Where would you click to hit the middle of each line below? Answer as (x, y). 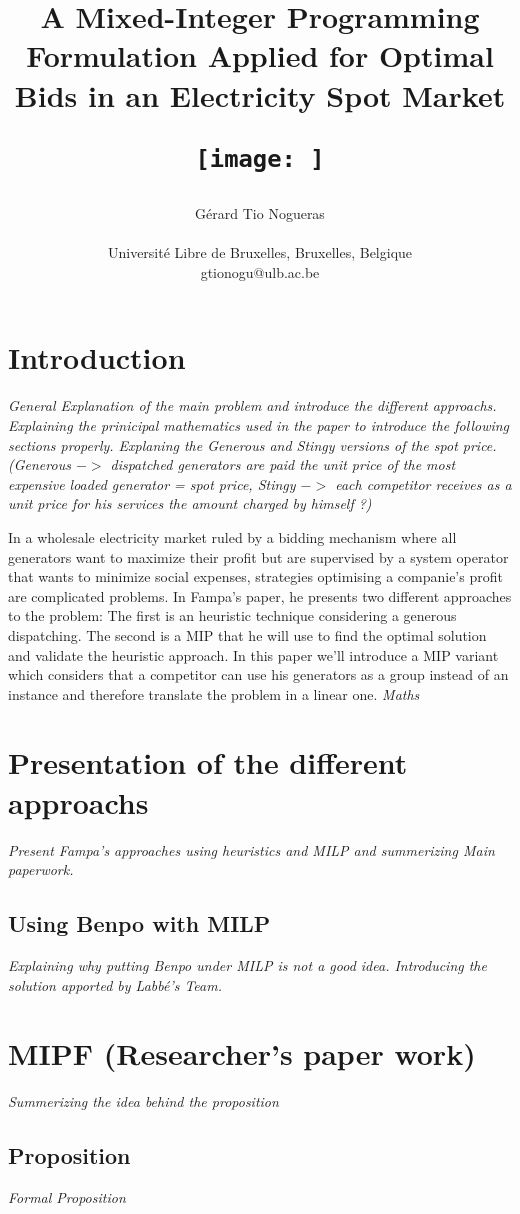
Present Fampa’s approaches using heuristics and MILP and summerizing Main (251, 849)
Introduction (97, 357)
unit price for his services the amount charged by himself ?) (190, 503)
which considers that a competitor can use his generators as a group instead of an (258, 674)
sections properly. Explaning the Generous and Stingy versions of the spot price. (252, 444)
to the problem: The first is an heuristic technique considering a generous (232, 615)
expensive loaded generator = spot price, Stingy (152, 483)
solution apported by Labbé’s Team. (115, 984)
